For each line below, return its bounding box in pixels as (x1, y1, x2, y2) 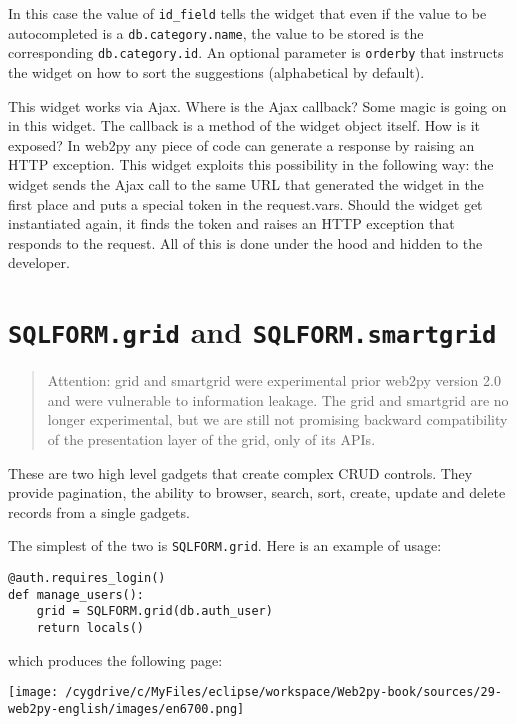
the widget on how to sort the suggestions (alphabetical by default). (8, 61, 425, 82)
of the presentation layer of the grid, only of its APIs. (47, 428, 376, 449)
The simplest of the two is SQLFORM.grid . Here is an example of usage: (8, 535, 442, 556)
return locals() (36, 620, 145, 635)
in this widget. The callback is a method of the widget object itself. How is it (8, 115, 480, 136)
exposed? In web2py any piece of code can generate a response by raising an (8, 134, 475, 155)
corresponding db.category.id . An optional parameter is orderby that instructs (8, 42, 504, 63)
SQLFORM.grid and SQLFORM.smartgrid (8, 311, 497, 352)
